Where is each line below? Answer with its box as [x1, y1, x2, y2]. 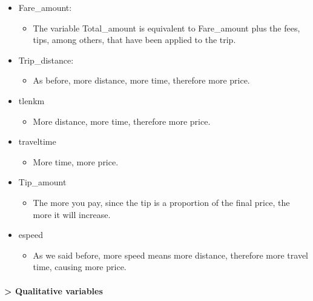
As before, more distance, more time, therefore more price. [33, 74, 250, 87]
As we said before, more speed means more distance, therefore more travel [33, 248, 309, 261]
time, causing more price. [33, 260, 127, 273]
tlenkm [18, 94, 45, 107]
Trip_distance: [18, 53, 74, 66]
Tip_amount [18, 176, 67, 188]
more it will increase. [33, 208, 111, 220]
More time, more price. [33, 155, 119, 168]
